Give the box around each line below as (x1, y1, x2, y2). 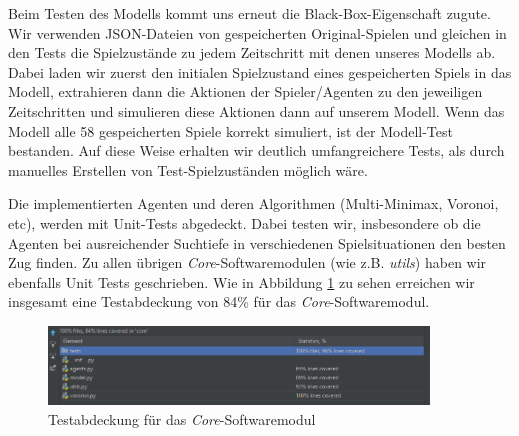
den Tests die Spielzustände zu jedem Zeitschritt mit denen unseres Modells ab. (8, 42, 496, 63)
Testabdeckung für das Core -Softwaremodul (48, 409, 316, 430)
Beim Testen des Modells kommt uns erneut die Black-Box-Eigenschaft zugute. (8, 3, 491, 23)
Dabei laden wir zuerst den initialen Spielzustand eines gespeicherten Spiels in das (8, 61, 512, 82)
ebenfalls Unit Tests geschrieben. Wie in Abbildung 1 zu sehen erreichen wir (8, 271, 475, 292)
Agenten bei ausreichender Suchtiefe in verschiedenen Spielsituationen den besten (8, 232, 506, 253)
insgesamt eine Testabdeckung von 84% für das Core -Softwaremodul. (8, 291, 430, 312)
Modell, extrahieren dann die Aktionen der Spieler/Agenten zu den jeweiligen (8, 81, 483, 102)
